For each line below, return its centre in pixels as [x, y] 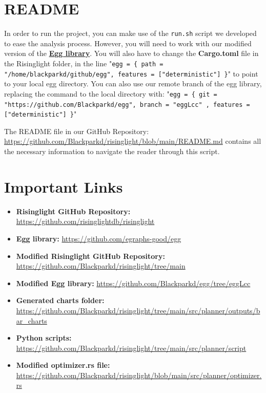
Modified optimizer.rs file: [63, 365]
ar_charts [32, 320]
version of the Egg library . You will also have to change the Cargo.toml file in [131, 53]
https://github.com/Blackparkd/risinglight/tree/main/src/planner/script [131, 348]
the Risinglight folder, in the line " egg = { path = [84, 63]
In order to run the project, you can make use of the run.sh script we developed [130, 33]
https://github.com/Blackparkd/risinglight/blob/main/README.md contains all [133, 141]
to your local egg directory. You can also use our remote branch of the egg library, [133, 83]
